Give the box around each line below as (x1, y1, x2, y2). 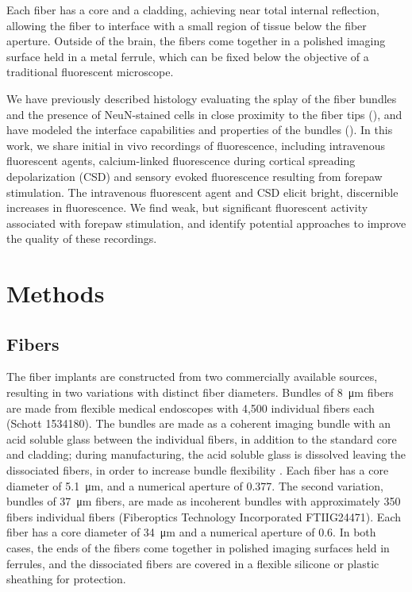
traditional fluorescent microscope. (6, 63, 174, 80)
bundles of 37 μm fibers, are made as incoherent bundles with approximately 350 (6, 493, 401, 509)
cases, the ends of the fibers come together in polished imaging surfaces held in (6, 540, 390, 556)
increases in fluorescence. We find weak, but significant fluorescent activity (6, 199, 368, 216)
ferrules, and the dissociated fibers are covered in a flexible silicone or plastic (6, 555, 379, 571)
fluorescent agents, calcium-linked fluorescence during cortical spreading (6, 152, 356, 169)
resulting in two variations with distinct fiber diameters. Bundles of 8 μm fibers (6, 384, 394, 401)
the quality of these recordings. (6, 230, 157, 247)
